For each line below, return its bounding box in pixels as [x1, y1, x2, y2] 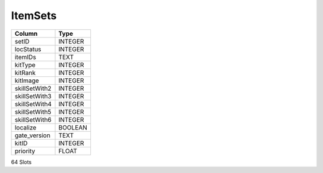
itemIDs [14, 52, 36, 61]
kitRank [14, 69, 36, 77]
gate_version [14, 131, 51, 140]
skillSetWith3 [14, 92, 52, 100]
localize [14, 123, 37, 131]
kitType [14, 60, 36, 69]
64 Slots [11, 158, 32, 165]
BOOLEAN [58, 123, 88, 131]
